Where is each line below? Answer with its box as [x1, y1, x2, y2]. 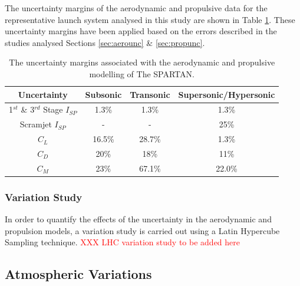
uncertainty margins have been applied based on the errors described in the [5, 25, 277, 37]
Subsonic [85, 88, 122, 100]
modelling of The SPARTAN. [89, 67, 194, 80]
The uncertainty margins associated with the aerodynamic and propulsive [9, 56, 275, 68]
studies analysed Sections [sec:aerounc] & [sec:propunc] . [5, 36, 205, 48]
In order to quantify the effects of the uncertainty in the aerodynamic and [5, 213, 272, 225]
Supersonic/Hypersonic [178, 88, 275, 100]
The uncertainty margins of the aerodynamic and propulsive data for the [5, 2, 268, 14]
